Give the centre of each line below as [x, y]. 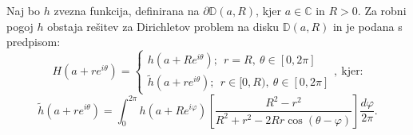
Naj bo [24, 10]
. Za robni [382, 10]
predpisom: [34, 42]
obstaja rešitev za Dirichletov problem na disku [163, 26]
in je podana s [367, 26]
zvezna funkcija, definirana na [127, 10]
